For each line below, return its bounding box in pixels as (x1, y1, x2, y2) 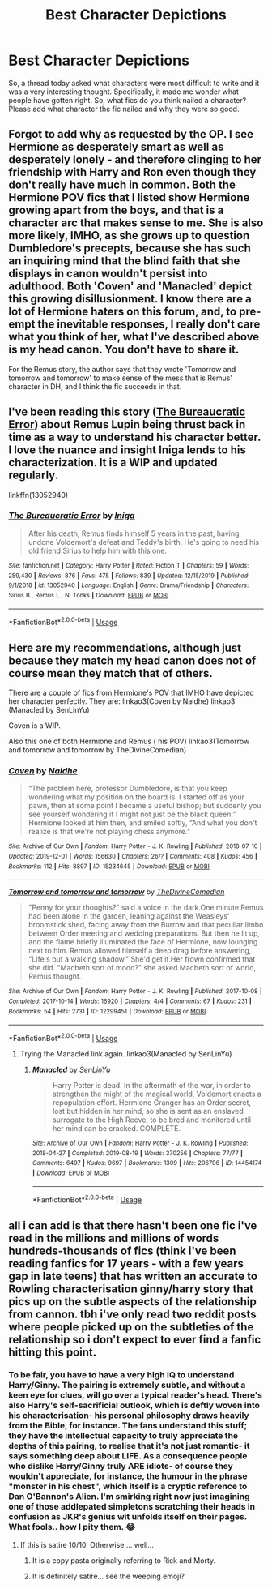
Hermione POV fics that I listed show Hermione (8, 191, 250, 204)
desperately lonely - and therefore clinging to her (8, 152, 261, 167)
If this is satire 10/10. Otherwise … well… (19, 1540, 154, 1549)
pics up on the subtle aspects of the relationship (8, 1295, 257, 1308)
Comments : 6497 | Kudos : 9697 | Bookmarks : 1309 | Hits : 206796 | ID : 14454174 (32, 1159, 262, 1167)
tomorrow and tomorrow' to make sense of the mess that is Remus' (8, 373, 233, 383)
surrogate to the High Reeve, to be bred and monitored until (52, 1115, 252, 1124)
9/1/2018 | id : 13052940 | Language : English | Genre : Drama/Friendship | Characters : (8, 581, 249, 589)
